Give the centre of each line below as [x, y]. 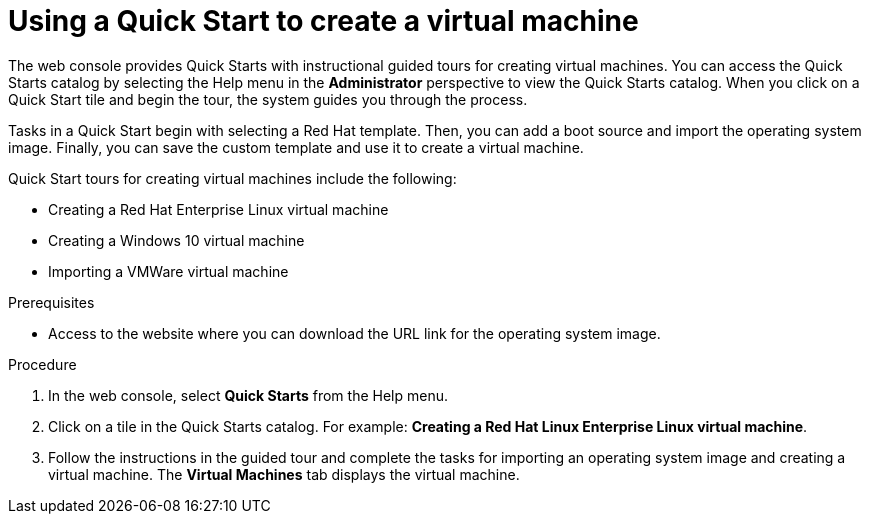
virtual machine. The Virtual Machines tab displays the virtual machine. [284, 474]
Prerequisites [51, 302]
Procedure [42, 364]
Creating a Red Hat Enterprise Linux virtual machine [218, 209]
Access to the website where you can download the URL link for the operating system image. [354, 333]
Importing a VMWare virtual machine [168, 271]
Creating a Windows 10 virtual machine [176, 240]
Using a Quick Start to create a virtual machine [323, 21]
